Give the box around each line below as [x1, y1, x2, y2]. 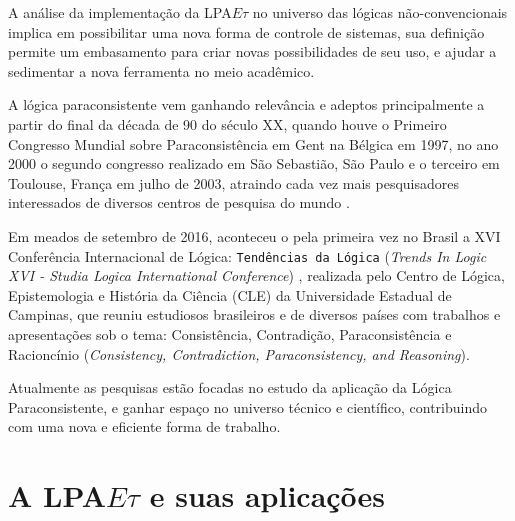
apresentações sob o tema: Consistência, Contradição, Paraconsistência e [8, 323, 452, 344]
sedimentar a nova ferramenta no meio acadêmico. [8, 60, 315, 81]
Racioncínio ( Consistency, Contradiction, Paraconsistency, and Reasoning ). [8, 343, 470, 364]
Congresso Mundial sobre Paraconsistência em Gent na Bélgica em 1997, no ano [8, 133, 499, 154]
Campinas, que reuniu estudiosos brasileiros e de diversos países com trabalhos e [8, 304, 501, 325]
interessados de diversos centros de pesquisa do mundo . [8, 192, 350, 213]
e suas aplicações [149, 475, 386, 516]
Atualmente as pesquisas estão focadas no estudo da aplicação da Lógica [8, 377, 452, 398]
